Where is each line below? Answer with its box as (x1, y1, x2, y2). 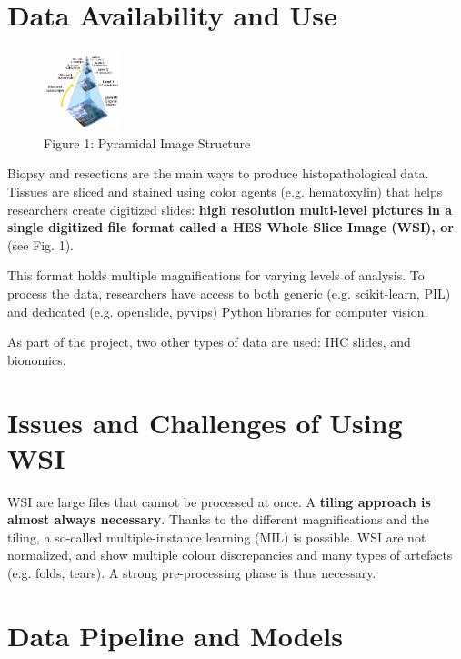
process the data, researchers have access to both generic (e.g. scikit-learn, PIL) (7, 284, 451, 302)
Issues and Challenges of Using (7, 403, 403, 441)
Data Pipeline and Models (7, 616, 343, 654)
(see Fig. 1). (7, 235, 74, 254)
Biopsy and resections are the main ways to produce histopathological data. (7, 164, 429, 183)
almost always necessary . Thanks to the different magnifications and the (7, 510, 429, 529)
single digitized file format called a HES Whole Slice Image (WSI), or (7, 218, 454, 237)
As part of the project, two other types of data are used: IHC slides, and (7, 332, 411, 351)
